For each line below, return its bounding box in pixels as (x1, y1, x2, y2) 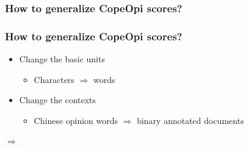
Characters (34, 73, 74, 85)
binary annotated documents (137, 114, 244, 126)
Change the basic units (19, 53, 105, 65)
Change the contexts (19, 93, 96, 106)
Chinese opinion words (34, 114, 118, 126)
